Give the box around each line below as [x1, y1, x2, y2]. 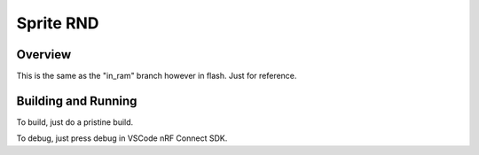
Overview [16, 47, 72, 62]
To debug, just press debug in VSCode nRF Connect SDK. [16, 133, 228, 143]
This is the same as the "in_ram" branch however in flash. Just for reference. [16, 71, 297, 81]
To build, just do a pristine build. [16, 116, 134, 128]
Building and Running [16, 93, 137, 108]
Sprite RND [16, 13, 99, 33]
